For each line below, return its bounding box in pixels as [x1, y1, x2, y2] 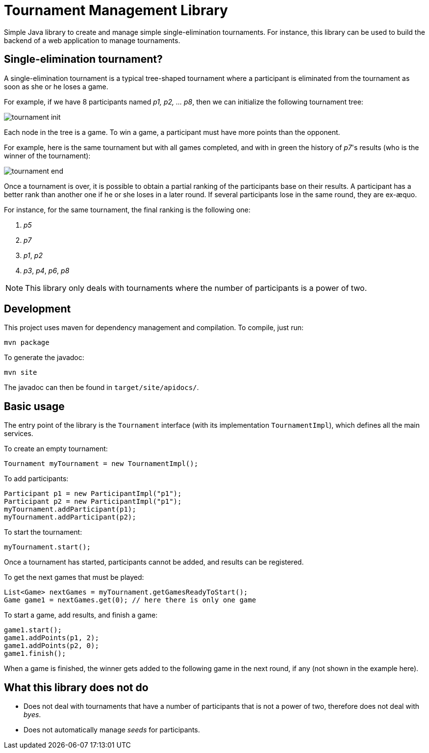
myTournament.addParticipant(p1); [4, 505, 136, 514]
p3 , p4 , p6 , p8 [24, 266, 70, 275]
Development [4, 303, 71, 315]
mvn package [4, 338, 50, 347]
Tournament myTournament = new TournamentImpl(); [4, 460, 199, 468]
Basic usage [4, 400, 65, 413]
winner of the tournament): [4, 151, 91, 160]
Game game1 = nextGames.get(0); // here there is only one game [4, 596, 256, 604]
